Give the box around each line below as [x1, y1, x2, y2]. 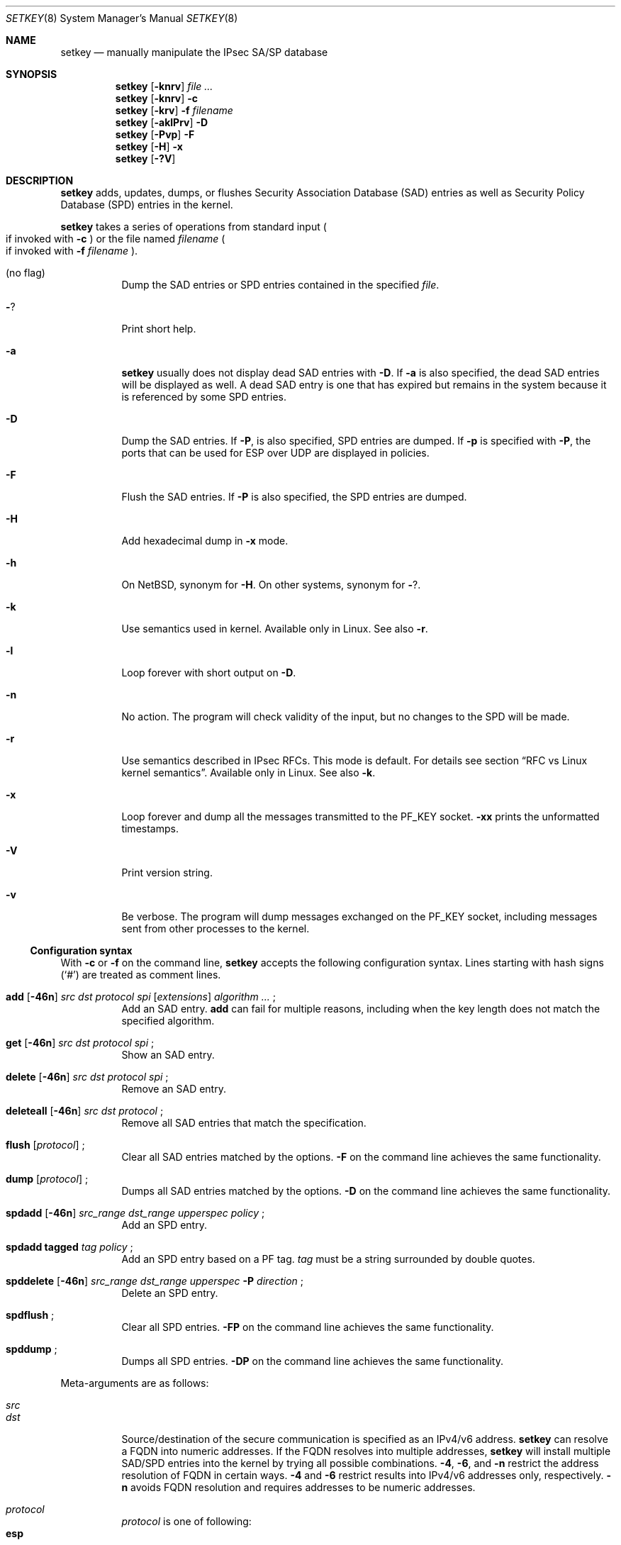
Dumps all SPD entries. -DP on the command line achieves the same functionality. [121, 1355, 503, 1367]
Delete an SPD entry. [121, 1287, 218, 1299]
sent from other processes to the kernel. [121, 922, 310, 935]
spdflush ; [6, 1309, 55, 1321]
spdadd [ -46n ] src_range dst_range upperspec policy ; [6, 1207, 265, 1219]
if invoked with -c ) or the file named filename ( [6, 233, 225, 245]
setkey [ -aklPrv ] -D [115, 116, 208, 128]
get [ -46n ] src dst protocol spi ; [6, 1037, 155, 1049]
